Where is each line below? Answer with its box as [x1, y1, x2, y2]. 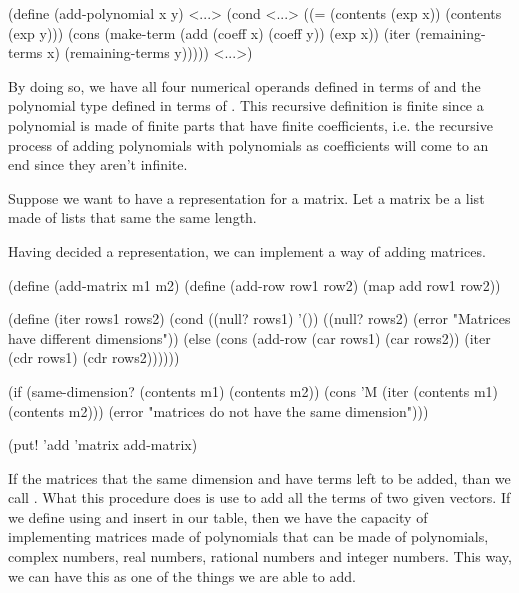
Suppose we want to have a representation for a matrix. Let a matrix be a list [8, 187, 485, 208]
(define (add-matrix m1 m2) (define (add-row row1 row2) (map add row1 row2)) [8, 274, 501, 295]
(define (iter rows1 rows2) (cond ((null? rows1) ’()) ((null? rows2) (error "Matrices [8, 308, 511, 329]
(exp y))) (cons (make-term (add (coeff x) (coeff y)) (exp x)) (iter [8, 22, 411, 43]
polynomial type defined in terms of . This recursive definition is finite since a [8, 95, 484, 116]
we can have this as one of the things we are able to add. [8, 565, 356, 586]
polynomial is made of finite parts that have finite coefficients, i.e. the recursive [8, 114, 493, 135]
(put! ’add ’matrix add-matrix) [8, 434, 198, 455]
